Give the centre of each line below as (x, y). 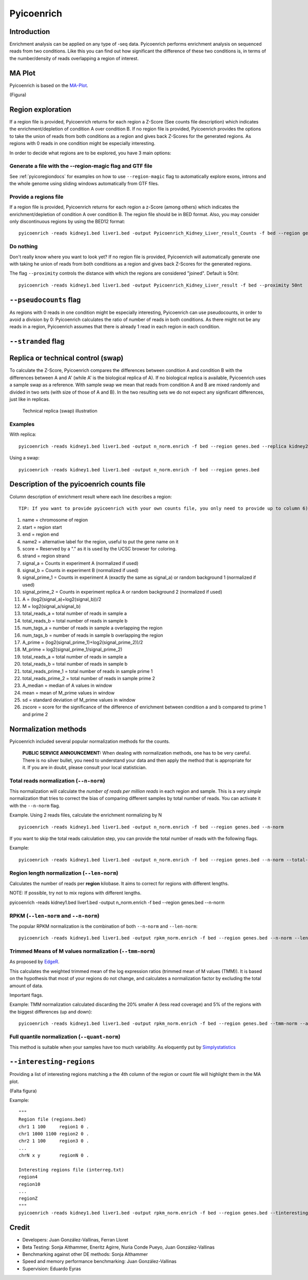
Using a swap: (25, 458)
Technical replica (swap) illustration (60, 411)
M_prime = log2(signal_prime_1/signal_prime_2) (72, 650)
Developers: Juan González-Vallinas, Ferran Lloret (75, 1240)
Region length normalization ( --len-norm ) (64, 873)
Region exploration (40, 109)
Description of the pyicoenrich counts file (78, 484)
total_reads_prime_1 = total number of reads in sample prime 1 (88, 671)
